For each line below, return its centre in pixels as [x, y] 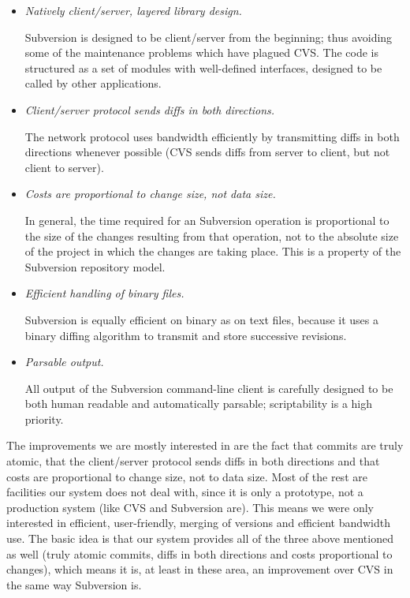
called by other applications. [93, 83]
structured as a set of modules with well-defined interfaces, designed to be [203, 67]
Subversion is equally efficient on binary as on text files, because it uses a [201, 319]
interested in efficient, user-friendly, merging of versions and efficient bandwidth [199, 523]
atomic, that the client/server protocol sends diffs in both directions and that [193, 461]
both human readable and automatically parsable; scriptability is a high [199, 404]
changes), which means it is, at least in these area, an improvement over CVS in [200, 569]
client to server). [64, 167]
